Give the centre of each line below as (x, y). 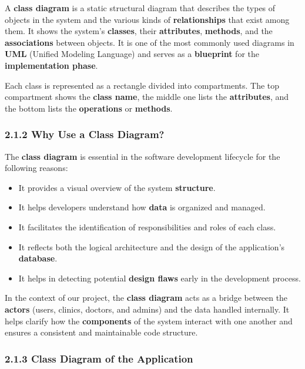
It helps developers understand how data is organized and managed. (142, 207)
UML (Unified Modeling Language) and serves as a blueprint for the (132, 54)
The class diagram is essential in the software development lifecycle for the (143, 156)
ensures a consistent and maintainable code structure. (101, 332)
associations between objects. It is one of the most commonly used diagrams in (150, 42)
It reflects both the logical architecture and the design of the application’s (152, 246)
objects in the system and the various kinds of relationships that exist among (147, 19)
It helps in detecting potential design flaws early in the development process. (160, 278)
